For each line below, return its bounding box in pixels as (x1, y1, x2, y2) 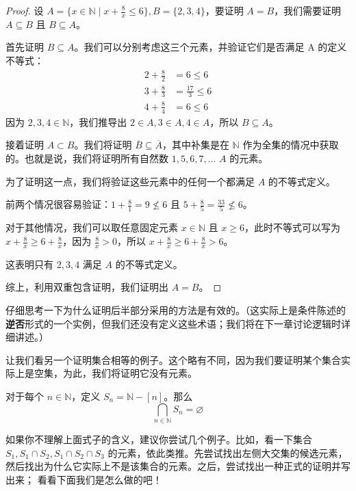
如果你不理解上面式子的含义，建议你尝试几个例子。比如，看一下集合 (5, 432, 312, 446)
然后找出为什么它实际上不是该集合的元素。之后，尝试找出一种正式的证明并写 (5, 459, 351, 473)
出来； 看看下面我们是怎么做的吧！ (5, 472, 162, 486)
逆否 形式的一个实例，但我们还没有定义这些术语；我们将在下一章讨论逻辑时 (5, 316, 341, 330)
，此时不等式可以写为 (244, 220, 340, 235)
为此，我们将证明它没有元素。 (62, 366, 197, 380)
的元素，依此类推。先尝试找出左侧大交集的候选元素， (107, 445, 348, 460)
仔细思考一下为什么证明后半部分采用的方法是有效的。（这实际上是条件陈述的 (5, 303, 346, 317)
